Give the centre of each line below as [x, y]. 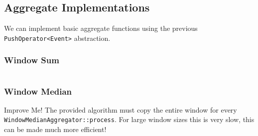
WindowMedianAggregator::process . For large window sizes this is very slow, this [129, 119]
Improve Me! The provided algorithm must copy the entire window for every [121, 109]
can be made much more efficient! [55, 129]
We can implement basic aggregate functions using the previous [101, 28]
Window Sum [32, 60]
